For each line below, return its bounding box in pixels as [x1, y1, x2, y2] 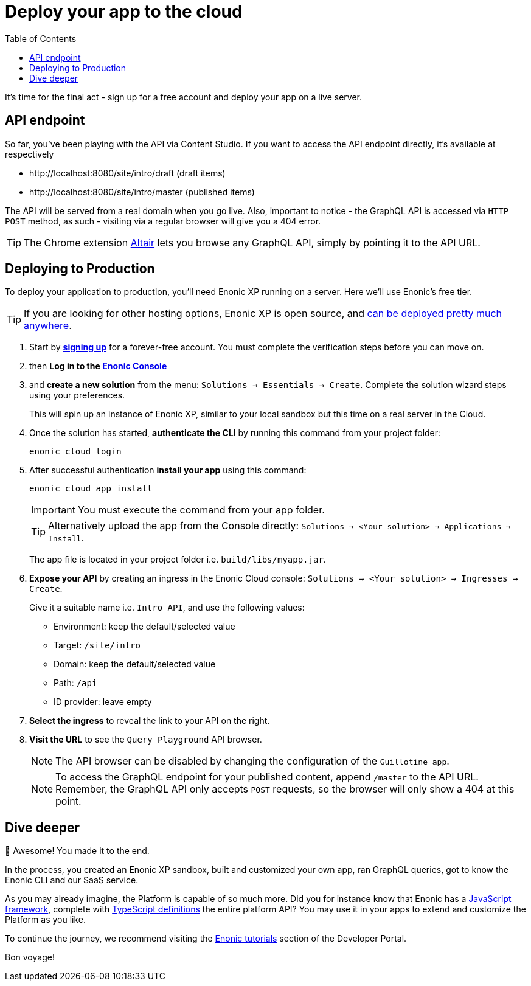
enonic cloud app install [29, 484, 153, 494]
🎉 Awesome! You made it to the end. [5, 845, 150, 856]
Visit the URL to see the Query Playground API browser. [29, 734, 262, 745]
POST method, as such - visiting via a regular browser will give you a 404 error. [5, 215, 321, 226]
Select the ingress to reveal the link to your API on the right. [29, 715, 270, 726]
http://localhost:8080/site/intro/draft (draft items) [29, 167, 226, 178]
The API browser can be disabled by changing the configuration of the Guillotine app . [55, 755, 449, 768]
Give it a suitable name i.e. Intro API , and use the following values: [29, 602, 305, 613]
